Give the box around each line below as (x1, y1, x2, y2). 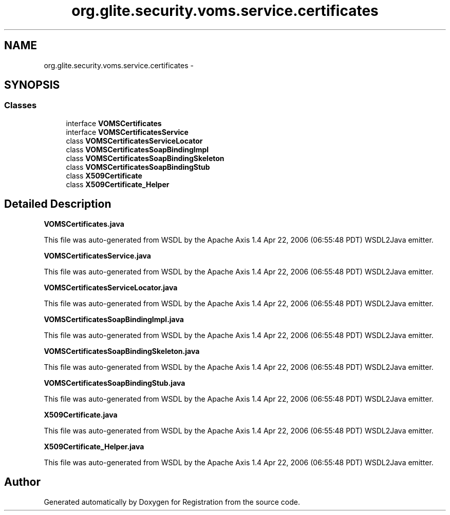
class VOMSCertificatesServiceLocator (66, 136, 203, 145)
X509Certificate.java (44, 410, 118, 419)
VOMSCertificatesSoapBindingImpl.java (44, 314, 184, 324)
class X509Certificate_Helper (66, 180, 170, 189)
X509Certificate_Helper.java (44, 442, 144, 451)
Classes (4, 100, 37, 111)
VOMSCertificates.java (44, 219, 124, 228)
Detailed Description (4, 197, 111, 211)
